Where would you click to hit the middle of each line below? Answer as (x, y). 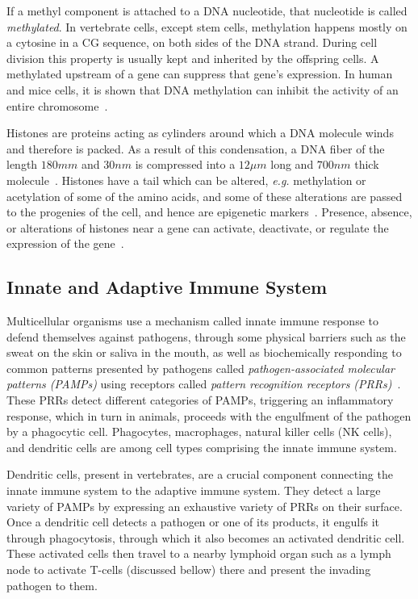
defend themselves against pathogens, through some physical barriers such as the (206, 336)
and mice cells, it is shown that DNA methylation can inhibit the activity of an (203, 89)
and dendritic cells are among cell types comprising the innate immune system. (202, 447)
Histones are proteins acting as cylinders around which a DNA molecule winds (200, 133)
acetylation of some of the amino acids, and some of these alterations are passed (205, 196)
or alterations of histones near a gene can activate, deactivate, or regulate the (198, 227)
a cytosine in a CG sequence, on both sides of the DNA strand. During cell (192, 42)
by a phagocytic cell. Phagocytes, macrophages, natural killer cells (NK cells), (199, 431)
